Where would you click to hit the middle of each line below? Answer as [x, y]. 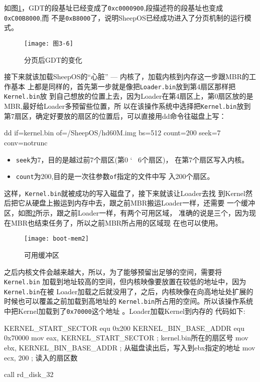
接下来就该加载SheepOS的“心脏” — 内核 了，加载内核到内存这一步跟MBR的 [127, 76]
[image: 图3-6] [49, 43]
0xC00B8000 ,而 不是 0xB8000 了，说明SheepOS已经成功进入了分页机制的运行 [124, 17]
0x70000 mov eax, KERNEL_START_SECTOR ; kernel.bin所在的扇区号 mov [126, 338]
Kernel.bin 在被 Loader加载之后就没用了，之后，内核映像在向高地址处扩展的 [129, 291]
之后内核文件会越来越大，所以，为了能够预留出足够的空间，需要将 [113, 271]
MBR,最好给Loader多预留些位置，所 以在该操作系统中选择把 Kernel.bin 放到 [127, 106]
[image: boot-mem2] [56, 239]
